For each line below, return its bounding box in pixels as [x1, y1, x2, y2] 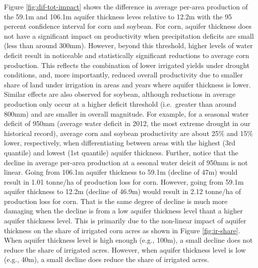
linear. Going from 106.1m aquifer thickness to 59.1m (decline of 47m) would [4, 167, 238, 177]
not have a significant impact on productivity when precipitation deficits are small [4, 30, 254, 41]
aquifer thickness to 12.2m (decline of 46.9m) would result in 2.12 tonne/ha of [4, 186, 241, 197]
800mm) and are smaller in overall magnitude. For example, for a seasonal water [4, 108, 249, 119]
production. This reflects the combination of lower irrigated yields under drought [4, 60, 250, 70]
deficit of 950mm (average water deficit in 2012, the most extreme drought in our [4, 118, 251, 129]
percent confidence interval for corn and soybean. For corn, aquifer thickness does [4, 21, 252, 31]
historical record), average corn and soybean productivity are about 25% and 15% [4, 128, 253, 138]
